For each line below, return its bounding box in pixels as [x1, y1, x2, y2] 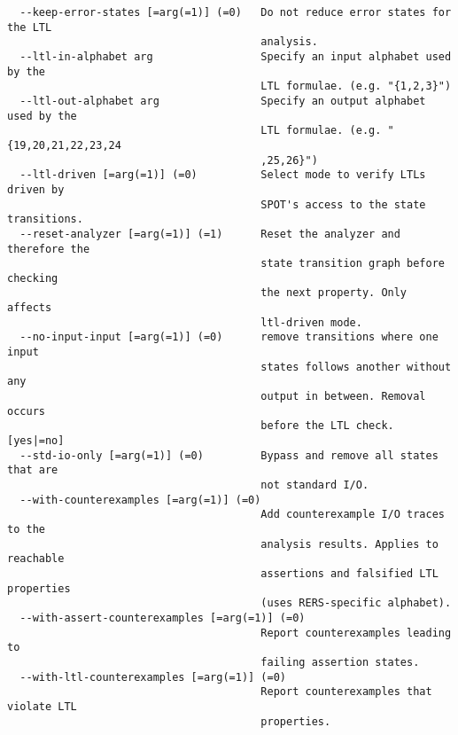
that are [7, 464, 58, 477]
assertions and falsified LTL [260, 567, 439, 580]
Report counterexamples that [260, 685, 432, 699]
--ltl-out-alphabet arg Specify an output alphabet [19, 94, 426, 107]
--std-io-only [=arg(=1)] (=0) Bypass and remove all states [19, 449, 439, 462]
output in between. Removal [260, 390, 426, 403]
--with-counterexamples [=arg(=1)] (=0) [19, 493, 261, 506]
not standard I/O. [260, 479, 369, 491]
